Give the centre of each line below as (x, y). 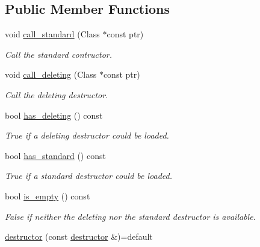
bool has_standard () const (55, 155)
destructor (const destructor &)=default (79, 236)
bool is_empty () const (48, 195)
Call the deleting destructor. (57, 94)
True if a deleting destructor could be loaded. (87, 135)
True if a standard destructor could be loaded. (89, 176)
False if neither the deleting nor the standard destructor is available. (130, 216)
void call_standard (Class (52, 34)
